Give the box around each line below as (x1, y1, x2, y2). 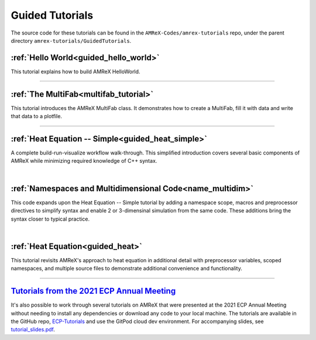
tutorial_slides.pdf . (11, 326, 56, 333)
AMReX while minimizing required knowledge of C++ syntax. (11, 157, 157, 164)
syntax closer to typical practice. (11, 215, 90, 222)
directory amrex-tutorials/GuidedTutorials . (11, 37, 132, 44)
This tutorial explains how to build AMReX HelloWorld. (11, 68, 140, 75)
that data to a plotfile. (11, 113, 63, 120)
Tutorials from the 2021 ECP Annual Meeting (11, 286, 176, 296)
